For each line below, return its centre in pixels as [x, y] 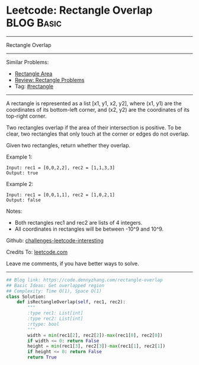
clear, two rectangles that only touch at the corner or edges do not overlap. [98, 134]
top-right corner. [26, 116]
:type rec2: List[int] [55, 319]
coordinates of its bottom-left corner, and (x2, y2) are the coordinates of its [98, 109]
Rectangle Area [33, 73]
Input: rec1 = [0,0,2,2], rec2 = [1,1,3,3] [61, 168]
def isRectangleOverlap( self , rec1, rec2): [71, 302]
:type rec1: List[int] [55, 313]
